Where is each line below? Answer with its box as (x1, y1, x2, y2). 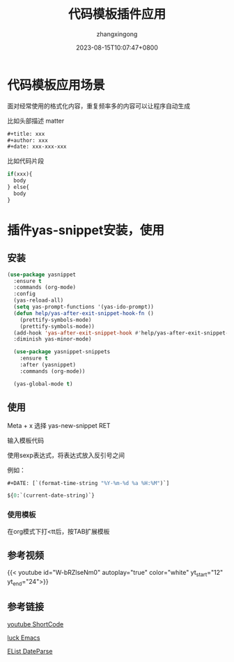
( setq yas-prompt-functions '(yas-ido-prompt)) (13, 304, 155, 311)
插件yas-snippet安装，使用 (7, 222, 165, 238)
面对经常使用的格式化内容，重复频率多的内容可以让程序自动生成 (7, 102, 190, 110)
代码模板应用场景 (7, 77, 106, 93)
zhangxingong (96, 29, 138, 38)
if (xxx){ (7, 171, 33, 178)
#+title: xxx (7, 130, 45, 137)
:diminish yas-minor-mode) (13, 336, 92, 343)
